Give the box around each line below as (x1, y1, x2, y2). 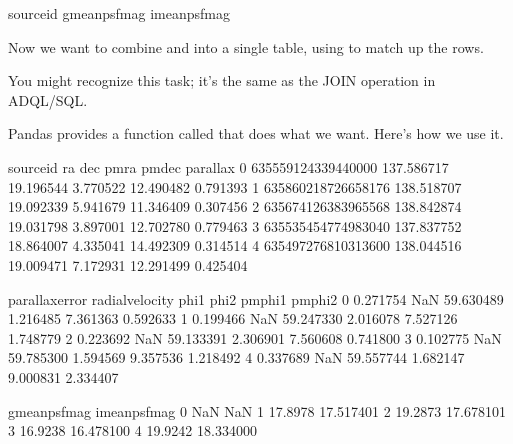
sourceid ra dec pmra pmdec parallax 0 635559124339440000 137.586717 (8, 156, 449, 177)
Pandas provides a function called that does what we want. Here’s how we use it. (8, 123, 504, 144)
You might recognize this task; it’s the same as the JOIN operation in (8, 70, 436, 91)
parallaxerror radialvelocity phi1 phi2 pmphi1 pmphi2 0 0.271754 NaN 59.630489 (8, 288, 504, 309)
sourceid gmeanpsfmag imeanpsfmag (8, 3, 230, 23)
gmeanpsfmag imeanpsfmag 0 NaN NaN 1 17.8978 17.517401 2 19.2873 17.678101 (8, 400, 506, 421)
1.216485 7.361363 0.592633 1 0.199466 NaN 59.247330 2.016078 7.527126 (8, 308, 458, 329)
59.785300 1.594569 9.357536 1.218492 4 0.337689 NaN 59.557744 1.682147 (8, 347, 465, 368)
